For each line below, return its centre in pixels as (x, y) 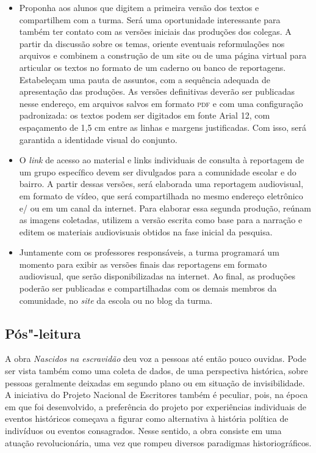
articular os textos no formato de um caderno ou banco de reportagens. (153, 67)
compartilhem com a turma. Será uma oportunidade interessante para (150, 19)
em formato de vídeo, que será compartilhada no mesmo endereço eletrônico (161, 195)
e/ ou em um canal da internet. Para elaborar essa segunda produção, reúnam (165, 208)
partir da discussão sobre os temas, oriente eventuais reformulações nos (152, 43)
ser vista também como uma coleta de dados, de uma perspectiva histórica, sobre (156, 371)
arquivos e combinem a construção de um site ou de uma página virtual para (163, 55)
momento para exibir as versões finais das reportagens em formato (143, 264)
